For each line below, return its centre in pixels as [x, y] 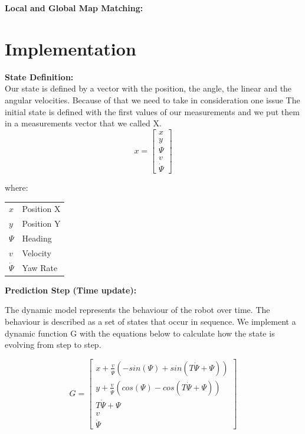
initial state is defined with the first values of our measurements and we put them [152, 111]
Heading [37, 238]
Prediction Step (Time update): [71, 290]
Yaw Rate [40, 267]
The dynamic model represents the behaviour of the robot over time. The [137, 310]
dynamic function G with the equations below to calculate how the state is [140, 333]
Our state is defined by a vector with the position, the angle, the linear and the [148, 88]
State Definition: [39, 76]
